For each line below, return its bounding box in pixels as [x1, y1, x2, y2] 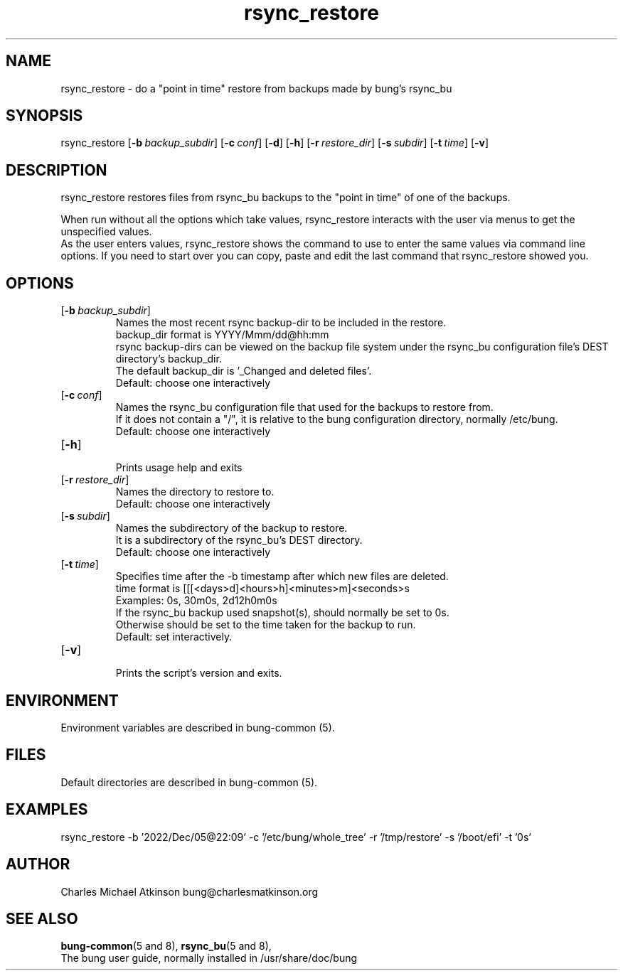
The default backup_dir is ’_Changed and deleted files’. [115, 365, 372, 377]
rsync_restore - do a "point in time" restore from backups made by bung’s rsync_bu [60, 82, 452, 95]
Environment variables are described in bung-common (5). [60, 721, 335, 734]
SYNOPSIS [6, 107, 83, 125]
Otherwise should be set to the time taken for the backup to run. [115, 618, 416, 631]
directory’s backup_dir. [115, 353, 222, 365]
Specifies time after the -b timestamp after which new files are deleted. [115, 570, 449, 583]
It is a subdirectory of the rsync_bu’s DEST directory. [115, 534, 363, 547]
